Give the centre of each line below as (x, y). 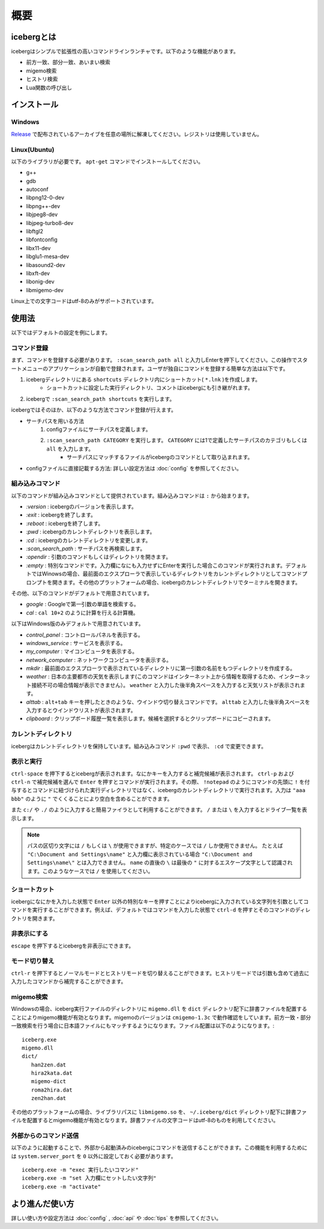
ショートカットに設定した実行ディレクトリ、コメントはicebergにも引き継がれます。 (150, 388)
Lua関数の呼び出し (49, 88)
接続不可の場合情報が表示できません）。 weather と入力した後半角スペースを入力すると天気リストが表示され (165, 685)
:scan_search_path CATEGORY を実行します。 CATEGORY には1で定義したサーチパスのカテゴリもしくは (177, 440)
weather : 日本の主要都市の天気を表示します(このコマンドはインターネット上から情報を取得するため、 (152, 677)
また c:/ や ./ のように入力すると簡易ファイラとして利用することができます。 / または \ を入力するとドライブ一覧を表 (159, 810)
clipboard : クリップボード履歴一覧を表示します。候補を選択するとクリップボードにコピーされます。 (150, 719)
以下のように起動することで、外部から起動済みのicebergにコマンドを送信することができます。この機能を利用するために (159, 1148)
